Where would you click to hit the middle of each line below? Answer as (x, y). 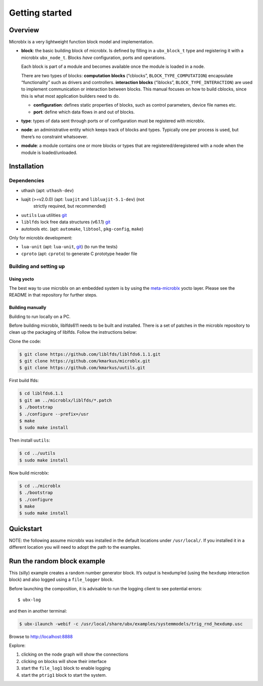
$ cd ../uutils (37, 453)
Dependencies (27, 181)
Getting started (40, 13)
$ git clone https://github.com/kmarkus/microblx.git (85, 361)
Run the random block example (57, 561)
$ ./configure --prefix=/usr (54, 414)
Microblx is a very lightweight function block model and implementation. (81, 42)
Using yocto (21, 279)
